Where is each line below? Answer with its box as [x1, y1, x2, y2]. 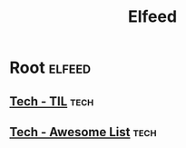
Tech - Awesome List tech [9, 124, 157, 140]
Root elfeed [9, 57, 92, 78]
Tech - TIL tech [9, 94, 94, 109]
